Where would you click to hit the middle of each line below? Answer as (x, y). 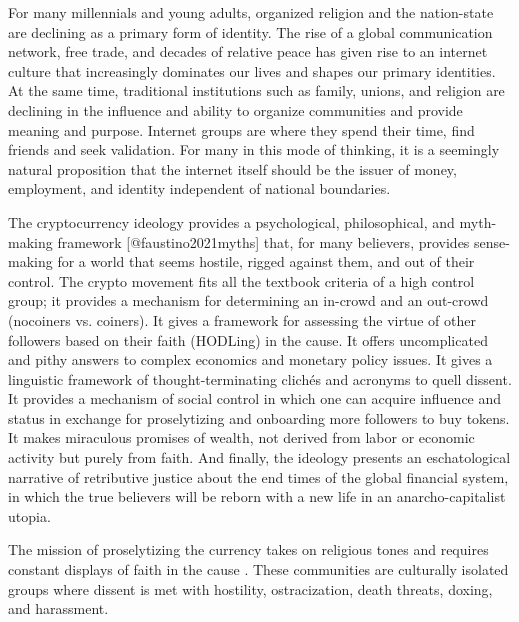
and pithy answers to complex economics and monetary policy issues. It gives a (250, 359)
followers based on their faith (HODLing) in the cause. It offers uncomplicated (248, 339)
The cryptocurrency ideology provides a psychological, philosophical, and (231, 221)
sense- (492, 241)
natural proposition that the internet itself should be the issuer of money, (232, 168)
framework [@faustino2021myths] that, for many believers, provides (263, 241)
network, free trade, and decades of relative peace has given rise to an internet (248, 51)
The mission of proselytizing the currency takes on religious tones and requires (248, 549)
